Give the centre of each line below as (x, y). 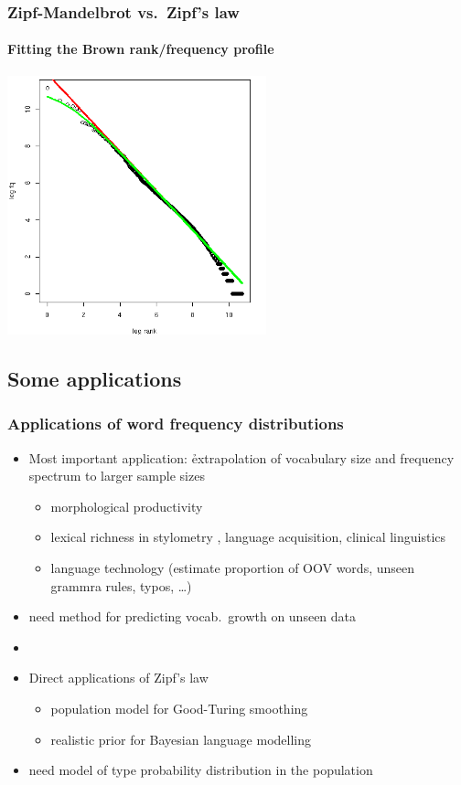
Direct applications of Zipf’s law (118, 678)
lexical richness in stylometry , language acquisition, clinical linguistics (248, 537)
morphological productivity (127, 506)
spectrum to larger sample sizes (117, 476)
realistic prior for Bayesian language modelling (181, 739)
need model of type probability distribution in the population (201, 770)
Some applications (95, 379)
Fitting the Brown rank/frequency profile (141, 49)
